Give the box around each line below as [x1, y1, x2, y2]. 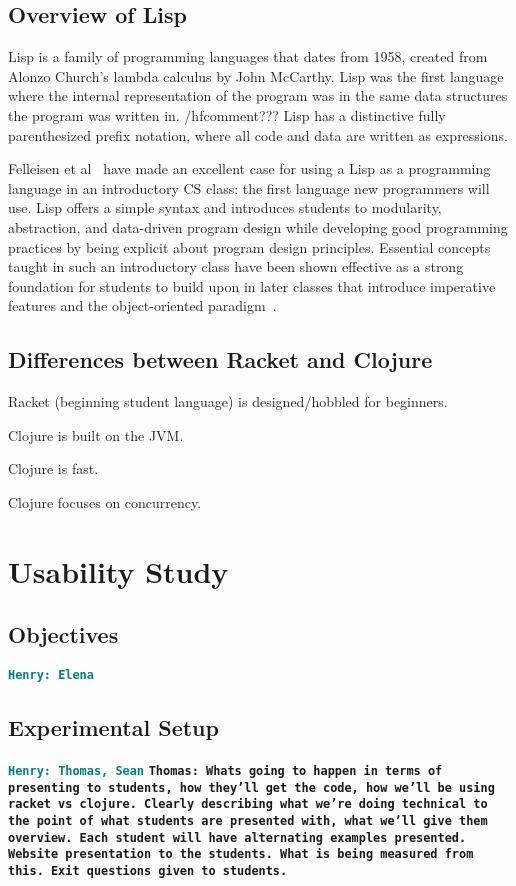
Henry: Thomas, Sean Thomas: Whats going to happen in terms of [8, 763, 443, 778]
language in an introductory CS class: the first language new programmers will [8, 177, 490, 198]
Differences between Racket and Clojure [8, 344, 433, 375]
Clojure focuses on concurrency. [8, 491, 202, 512]
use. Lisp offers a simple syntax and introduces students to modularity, [8, 197, 442, 218]
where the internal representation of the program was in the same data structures [8, 85, 508, 106]
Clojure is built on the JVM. [8, 424, 184, 445]
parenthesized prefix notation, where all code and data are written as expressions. [8, 124, 508, 145]
